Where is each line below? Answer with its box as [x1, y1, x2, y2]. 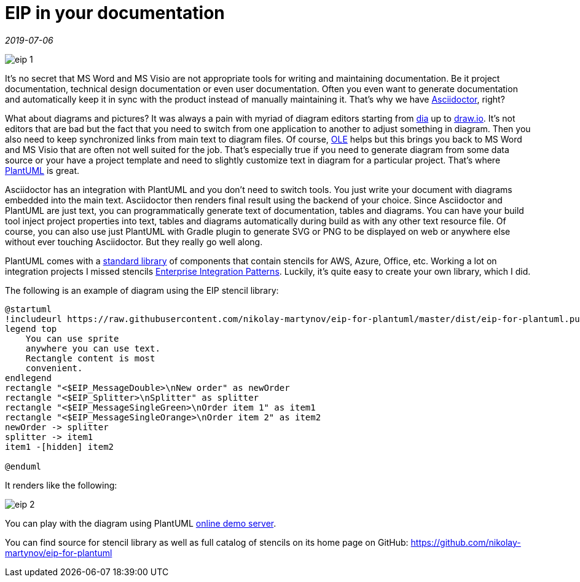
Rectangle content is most [25, 353, 155, 363]
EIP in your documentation [5, 2, 225, 23]
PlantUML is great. [5, 165, 80, 176]
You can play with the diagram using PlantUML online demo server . [5, 517, 276, 529]
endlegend [5, 372, 52, 383]
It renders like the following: [5, 479, 117, 490]
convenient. [25, 363, 83, 373]
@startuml [5, 304, 52, 314]
